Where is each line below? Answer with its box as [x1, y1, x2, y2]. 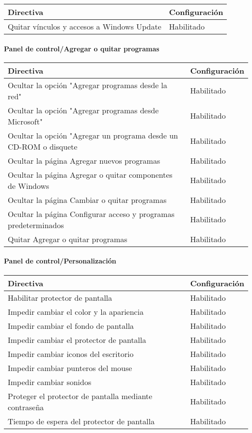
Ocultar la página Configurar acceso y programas [8, 208, 174, 219]
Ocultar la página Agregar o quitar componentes [8, 169, 173, 180]
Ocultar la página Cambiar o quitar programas [8, 194, 167, 205]
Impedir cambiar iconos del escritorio [8, 348, 134, 359]
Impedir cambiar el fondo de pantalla [8, 320, 134, 331]
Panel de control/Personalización [4, 256, 116, 266]
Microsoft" [8, 115, 43, 127]
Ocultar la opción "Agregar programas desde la [8, 79, 168, 91]
